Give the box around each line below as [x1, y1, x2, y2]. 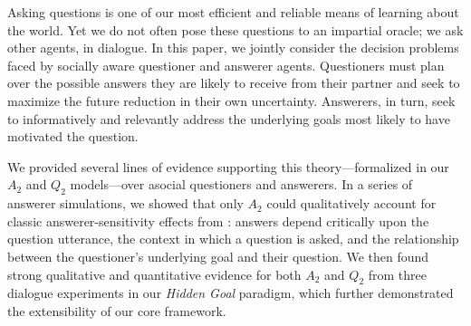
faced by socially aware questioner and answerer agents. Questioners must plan [7, 55, 445, 74]
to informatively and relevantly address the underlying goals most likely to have [7, 109, 450, 128]
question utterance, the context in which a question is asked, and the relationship [7, 229, 459, 248]
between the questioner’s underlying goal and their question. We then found [7, 246, 429, 265]
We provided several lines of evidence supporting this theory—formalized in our [7, 157, 449, 176]
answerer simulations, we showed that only [7, 194, 244, 213]
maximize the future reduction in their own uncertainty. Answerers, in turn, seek [7, 91, 456, 110]
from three [368, 264, 427, 283]
